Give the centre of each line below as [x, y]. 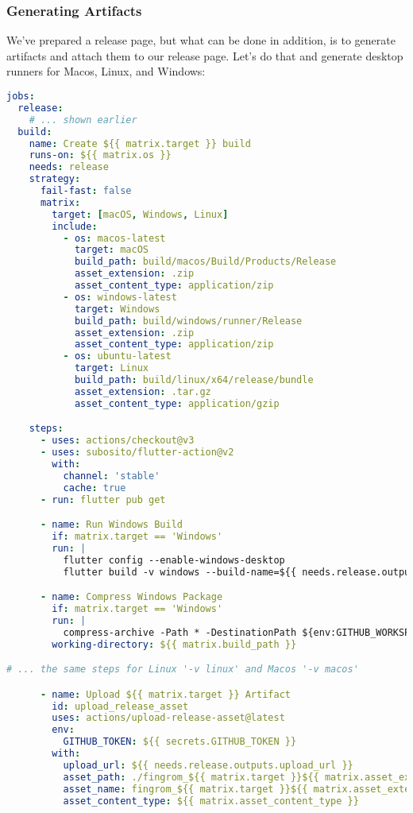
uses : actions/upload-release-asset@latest [168, 718]
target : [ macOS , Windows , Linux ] [140, 214]
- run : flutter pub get [103, 499]
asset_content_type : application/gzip [177, 403]
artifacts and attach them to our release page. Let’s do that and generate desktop [205, 55]
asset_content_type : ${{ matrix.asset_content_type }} [211, 801]
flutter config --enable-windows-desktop [174, 560]
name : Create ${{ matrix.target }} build [140, 143]
